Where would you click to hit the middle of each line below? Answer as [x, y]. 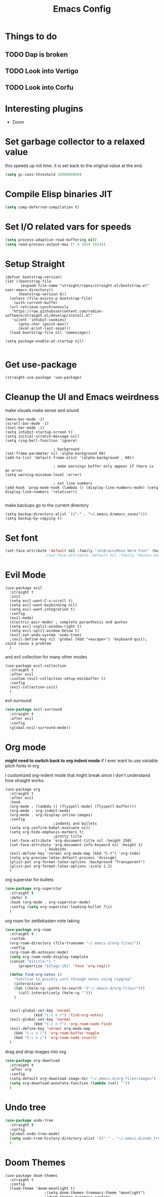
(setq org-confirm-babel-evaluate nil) [50, 828]
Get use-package [41, 364]
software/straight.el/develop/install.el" [49, 315]
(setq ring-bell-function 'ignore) [41, 441]
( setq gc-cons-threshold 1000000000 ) [43, 175]
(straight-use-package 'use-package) [43, 378]
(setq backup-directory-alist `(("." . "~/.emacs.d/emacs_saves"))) [76, 514]
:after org [20, 1070]
